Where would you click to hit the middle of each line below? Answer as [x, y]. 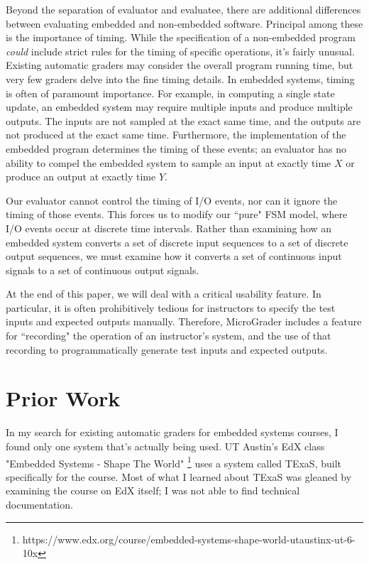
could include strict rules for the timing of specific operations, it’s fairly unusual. [180, 51]
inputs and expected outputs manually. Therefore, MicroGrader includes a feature [184, 321]
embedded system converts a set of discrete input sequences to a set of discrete [177, 242]
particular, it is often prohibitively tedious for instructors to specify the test [171, 307]
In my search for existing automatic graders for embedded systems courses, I [172, 432]
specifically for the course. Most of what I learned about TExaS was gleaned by [179, 476]
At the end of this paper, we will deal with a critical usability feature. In [164, 294]
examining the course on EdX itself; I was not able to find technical [153, 490]
